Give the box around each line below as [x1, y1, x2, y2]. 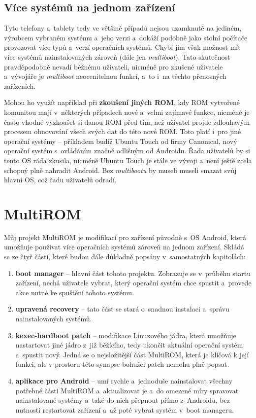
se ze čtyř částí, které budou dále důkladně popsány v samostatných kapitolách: [4, 251, 246, 262]
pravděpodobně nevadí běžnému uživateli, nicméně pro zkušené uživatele [4, 61, 223, 71]
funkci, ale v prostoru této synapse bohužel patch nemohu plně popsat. [15, 359, 229, 369]
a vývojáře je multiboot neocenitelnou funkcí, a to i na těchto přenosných [4, 71, 226, 81]
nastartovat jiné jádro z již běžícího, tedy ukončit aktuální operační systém [15, 340, 243, 350]
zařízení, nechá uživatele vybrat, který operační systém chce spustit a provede [15, 278, 252, 288]
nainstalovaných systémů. [15, 313, 92, 323]
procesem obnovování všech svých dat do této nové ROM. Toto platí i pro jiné [4, 126, 241, 137]
